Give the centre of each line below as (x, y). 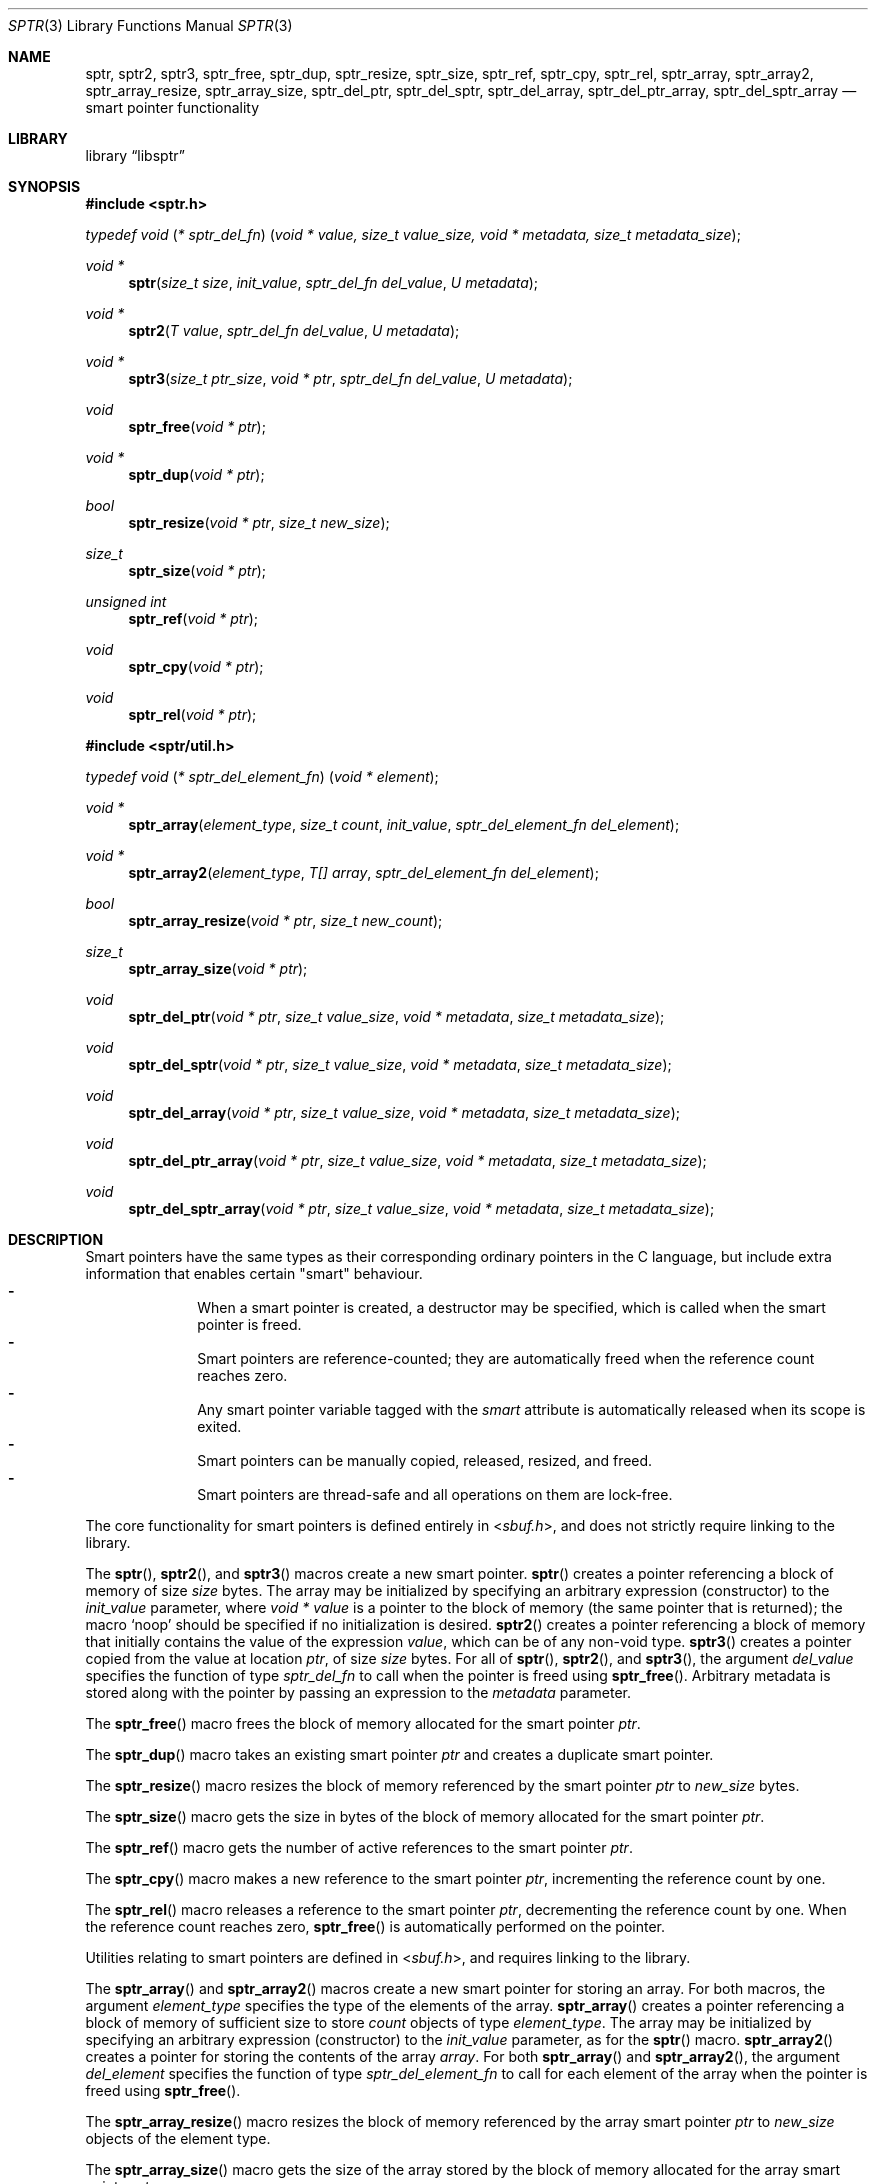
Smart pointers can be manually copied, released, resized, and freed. (425, 1460)
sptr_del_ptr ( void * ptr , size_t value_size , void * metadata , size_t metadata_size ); (396, 1016)
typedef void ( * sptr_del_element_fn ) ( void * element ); (262, 776)
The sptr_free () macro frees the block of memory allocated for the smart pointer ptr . (363, 1723)
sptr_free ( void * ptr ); (197, 426)
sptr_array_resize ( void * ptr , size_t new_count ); (285, 920)
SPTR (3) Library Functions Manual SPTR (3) (150, 25)
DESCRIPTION (56, 1239)
